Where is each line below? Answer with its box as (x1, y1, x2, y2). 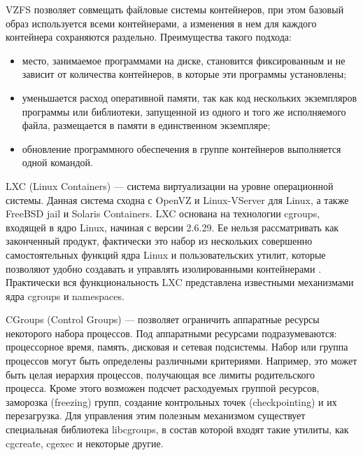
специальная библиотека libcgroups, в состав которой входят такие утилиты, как (6, 422, 349, 437)
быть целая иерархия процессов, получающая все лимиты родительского (6, 367, 315, 381)
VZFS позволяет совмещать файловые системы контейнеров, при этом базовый (6, 2, 344, 16)
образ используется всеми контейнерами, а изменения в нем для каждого (6, 15, 317, 30)
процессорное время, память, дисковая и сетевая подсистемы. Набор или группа (6, 339, 348, 354)
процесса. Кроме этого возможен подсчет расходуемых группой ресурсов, (6, 381, 320, 395)
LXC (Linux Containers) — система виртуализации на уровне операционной (6, 178, 334, 193)
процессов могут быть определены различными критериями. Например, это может (6, 353, 357, 368)
